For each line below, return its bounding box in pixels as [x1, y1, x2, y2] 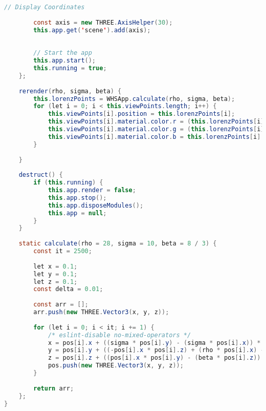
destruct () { [18, 171, 63, 179]
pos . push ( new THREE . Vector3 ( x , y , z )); [48, 362, 184, 369]
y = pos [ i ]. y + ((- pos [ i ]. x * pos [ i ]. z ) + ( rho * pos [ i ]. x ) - [48, 346, 264, 354]
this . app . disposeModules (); [48, 201, 144, 209]
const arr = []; [33, 301, 88, 309]
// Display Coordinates [4, 4, 85, 11]
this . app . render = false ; [48, 187, 136, 194]
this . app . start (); [33, 57, 96, 65]
